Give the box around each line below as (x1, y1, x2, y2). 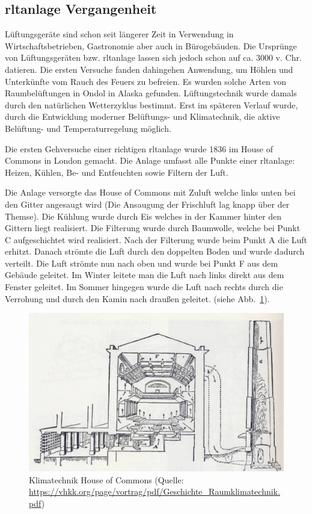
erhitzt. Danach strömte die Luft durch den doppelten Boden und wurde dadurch (5, 245, 305, 258)
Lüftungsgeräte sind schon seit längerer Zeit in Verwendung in (5, 28, 234, 40)
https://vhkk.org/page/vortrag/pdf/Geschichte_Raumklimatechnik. (29, 485, 280, 498)
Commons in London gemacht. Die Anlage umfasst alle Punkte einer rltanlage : (5, 154, 295, 167)
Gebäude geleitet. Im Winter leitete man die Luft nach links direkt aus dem (5, 268, 284, 281)
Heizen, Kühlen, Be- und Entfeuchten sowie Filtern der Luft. (5, 166, 228, 178)
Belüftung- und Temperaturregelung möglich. (5, 122, 171, 134)
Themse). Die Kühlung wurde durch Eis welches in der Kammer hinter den (5, 209, 282, 222)
